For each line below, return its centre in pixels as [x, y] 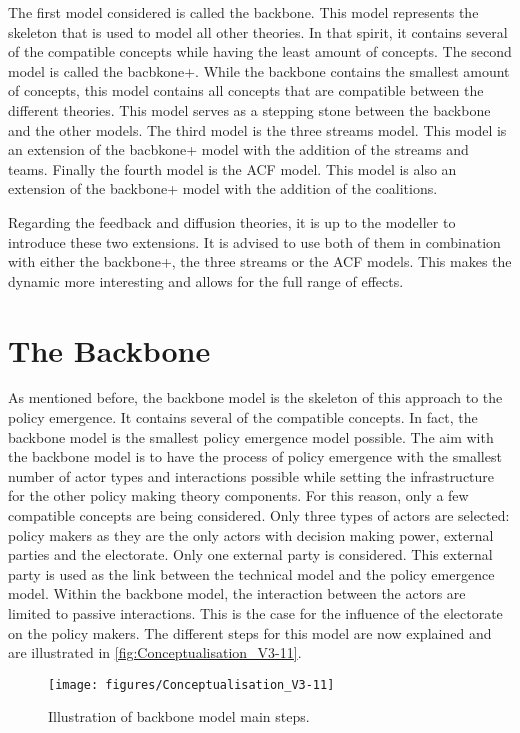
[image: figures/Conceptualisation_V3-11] [191, 684]
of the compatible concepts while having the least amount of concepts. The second [260, 51]
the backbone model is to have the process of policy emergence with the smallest [255, 456]
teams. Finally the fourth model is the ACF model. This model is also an [232, 168]
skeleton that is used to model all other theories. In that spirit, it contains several [258, 31]
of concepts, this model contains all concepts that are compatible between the [246, 90]
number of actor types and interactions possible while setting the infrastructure [251, 475]
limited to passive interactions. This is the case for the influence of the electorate [255, 612]
